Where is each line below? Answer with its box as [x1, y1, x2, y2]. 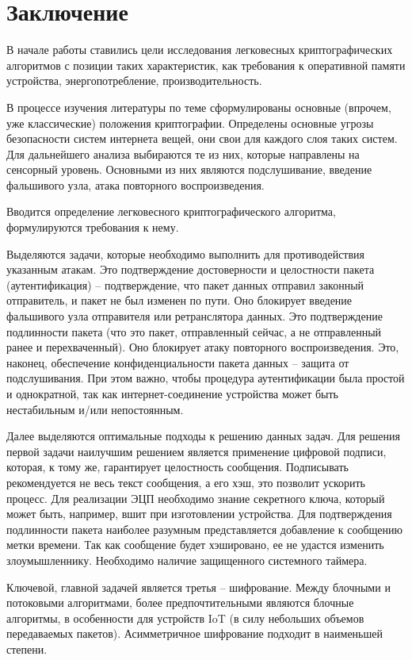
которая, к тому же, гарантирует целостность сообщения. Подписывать [6, 459, 349, 475]
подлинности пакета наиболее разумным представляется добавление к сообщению [6, 520, 403, 537]
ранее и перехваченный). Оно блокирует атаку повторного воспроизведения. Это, [6, 339, 399, 355]
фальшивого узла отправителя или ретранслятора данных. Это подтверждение [6, 308, 383, 324]
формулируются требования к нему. [6, 219, 179, 236]
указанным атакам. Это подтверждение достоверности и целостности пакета [6, 261, 375, 278]
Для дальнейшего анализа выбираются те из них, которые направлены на [6, 145, 360, 162]
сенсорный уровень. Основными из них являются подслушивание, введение [6, 161, 372, 178]
